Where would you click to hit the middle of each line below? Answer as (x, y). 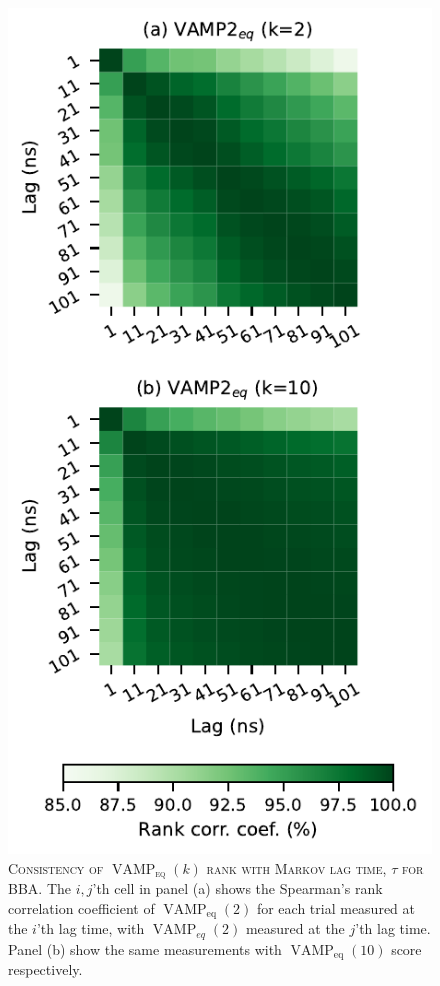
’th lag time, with (90, 928)
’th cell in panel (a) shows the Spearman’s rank (237, 888)
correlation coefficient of (81, 907)
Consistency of (56, 867)
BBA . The (39, 888)
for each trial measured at (336, 907)
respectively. (45, 969)
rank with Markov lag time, (296, 867)
